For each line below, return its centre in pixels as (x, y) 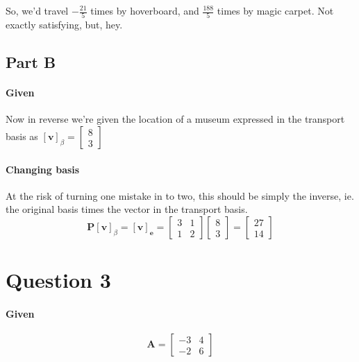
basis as (22, 136)
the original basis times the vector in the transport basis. (127, 209)
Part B (31, 62)
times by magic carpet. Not (275, 10)
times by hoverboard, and (145, 10)
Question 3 (58, 280)
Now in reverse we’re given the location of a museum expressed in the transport (175, 119)
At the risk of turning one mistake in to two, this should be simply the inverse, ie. (180, 195)
